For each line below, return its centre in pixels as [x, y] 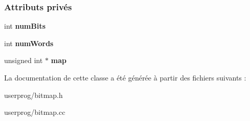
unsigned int [24, 60]
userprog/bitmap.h [34, 95]
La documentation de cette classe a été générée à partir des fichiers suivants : [125, 77]
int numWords [29, 43]
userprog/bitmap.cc [35, 112]
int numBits [25, 26]
